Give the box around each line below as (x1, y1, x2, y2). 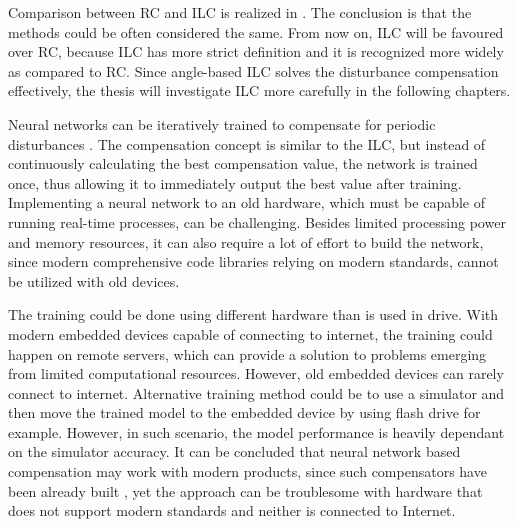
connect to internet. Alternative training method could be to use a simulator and (8, 382, 505, 403)
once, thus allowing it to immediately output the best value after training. (8, 172, 462, 193)
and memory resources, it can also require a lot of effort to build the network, (8, 231, 484, 252)
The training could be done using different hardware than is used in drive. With (8, 304, 499, 325)
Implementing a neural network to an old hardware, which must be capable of (8, 192, 486, 213)
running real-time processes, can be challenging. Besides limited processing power (8, 211, 506, 232)
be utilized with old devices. (8, 270, 180, 291)
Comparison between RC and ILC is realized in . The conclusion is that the (8, 2, 472, 22)
